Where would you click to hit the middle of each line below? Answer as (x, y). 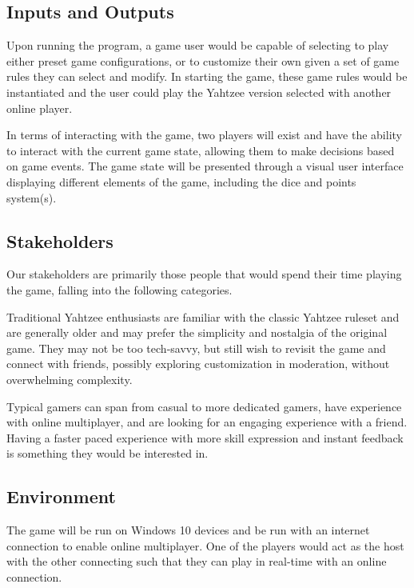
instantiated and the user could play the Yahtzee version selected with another (199, 92)
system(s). (32, 197)
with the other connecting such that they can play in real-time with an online (197, 561)
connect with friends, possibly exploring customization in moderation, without (198, 364)
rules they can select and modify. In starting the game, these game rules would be (207, 76)
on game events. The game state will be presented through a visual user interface (205, 166)
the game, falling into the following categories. (119, 289)
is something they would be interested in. (107, 453)
